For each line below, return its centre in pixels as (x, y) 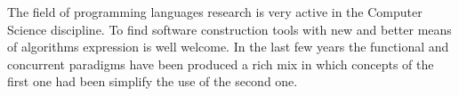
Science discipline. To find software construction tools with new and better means (229, 29)
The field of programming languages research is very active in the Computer (215, 12)
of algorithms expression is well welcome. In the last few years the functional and (228, 47)
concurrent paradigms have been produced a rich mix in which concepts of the (221, 64)
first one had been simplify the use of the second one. (153, 81)
